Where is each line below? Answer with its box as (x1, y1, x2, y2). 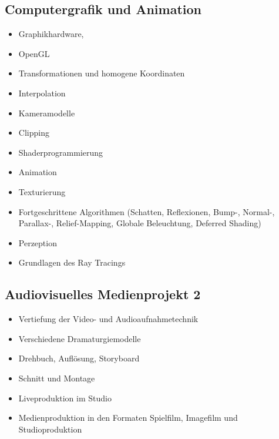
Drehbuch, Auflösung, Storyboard (18, 352, 140, 364)
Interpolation (18, 86, 66, 99)
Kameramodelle (18, 106, 75, 119)
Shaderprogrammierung (18, 146, 103, 158)
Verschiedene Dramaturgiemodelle (18, 332, 141, 344)
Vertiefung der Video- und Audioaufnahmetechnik (18, 313, 199, 325)
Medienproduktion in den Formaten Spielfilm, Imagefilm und (18, 411, 238, 424)
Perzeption (18, 236, 57, 249)
